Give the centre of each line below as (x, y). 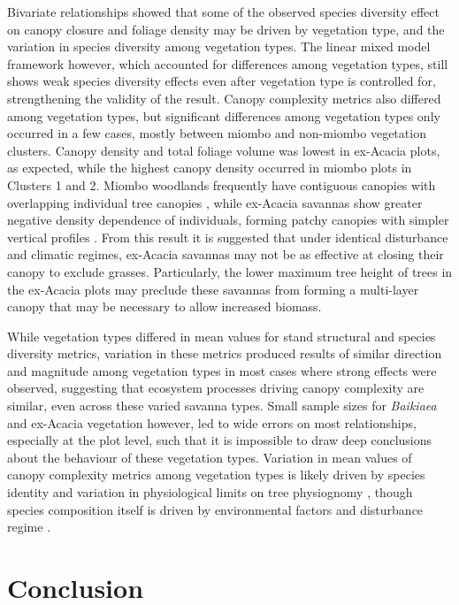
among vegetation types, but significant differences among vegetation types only (224, 115)
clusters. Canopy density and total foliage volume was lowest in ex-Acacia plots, (224, 150)
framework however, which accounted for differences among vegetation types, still (228, 63)
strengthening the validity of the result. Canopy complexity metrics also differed (224, 98)
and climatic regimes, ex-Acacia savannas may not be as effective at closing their (226, 254)
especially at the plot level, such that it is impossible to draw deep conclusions (220, 440)
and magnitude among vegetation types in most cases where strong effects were (222, 370)
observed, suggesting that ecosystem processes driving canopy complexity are (216, 388)
